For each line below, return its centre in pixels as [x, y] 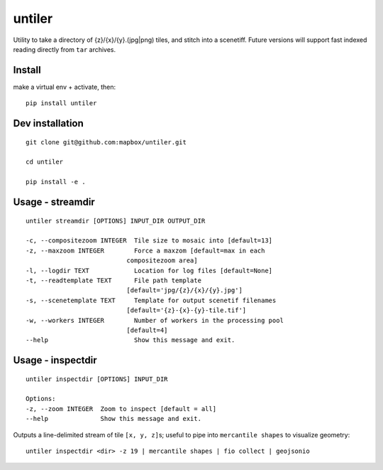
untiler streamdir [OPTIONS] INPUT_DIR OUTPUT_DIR [116, 221]
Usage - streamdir [54, 202]
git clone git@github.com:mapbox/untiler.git [106, 142]
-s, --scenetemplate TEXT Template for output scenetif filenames [151, 300]
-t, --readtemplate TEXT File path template [114, 280]
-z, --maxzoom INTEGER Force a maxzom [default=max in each [145, 250]
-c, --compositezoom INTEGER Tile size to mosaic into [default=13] [149, 241]
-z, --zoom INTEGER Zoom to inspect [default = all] [121, 408]
